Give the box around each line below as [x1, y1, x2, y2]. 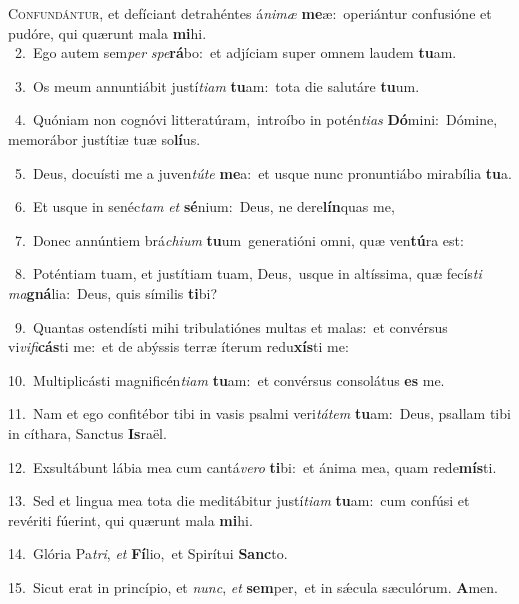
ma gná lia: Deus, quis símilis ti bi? [8, 282, 218, 303]
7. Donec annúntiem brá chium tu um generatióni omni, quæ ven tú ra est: [14, 229, 464, 250]
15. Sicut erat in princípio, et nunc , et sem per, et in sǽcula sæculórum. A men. [8, 576, 498, 597]
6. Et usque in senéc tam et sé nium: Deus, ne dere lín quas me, [14, 196, 395, 217]
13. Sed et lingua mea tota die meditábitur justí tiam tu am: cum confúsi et [8, 490, 470, 511]
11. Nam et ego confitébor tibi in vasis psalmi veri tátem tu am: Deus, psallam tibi [8, 403, 511, 424]
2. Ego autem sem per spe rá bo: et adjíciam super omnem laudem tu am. [14, 42, 457, 63]
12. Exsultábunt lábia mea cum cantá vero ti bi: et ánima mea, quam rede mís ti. [8, 456, 497, 477]
